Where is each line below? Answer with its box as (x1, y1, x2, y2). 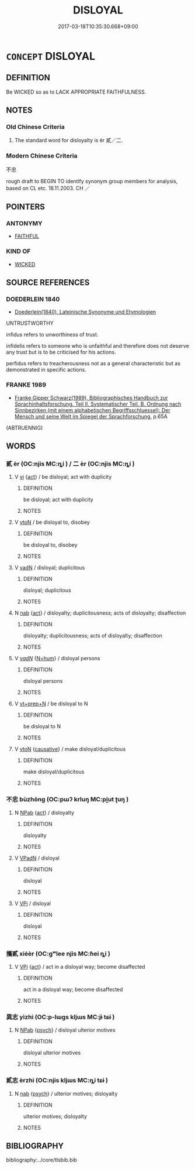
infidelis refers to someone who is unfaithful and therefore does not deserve (6, 342, 190, 349)
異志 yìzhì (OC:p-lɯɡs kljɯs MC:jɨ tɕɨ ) (6, 1013, 115, 1021)
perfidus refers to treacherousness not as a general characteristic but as (6, 360, 181, 367)
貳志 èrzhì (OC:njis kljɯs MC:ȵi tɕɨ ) (6, 1077, 108, 1085)
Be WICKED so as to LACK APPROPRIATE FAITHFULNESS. (6, 88, 147, 95)
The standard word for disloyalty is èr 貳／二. (14, 137, 123, 144)
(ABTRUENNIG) (6, 424, 43, 431)
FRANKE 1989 (6, 381, 47, 389)
